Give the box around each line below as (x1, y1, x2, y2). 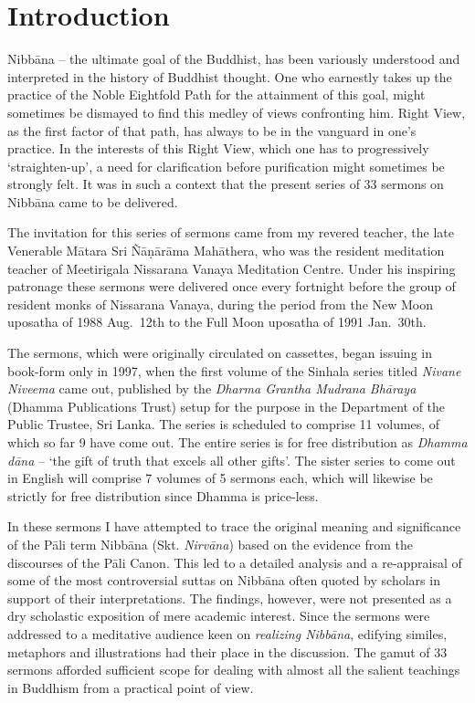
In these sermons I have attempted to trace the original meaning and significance (7, 517, 461, 536)
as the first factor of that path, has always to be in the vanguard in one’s (7, 121, 417, 140)
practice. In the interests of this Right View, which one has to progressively (7, 139, 429, 158)
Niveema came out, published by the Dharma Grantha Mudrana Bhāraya (7, 379, 417, 398)
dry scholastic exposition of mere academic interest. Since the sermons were (7, 606, 430, 625)
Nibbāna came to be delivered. (7, 192, 178, 211)
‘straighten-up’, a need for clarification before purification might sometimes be (7, 156, 445, 175)
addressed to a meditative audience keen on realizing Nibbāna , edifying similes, (7, 624, 448, 643)
